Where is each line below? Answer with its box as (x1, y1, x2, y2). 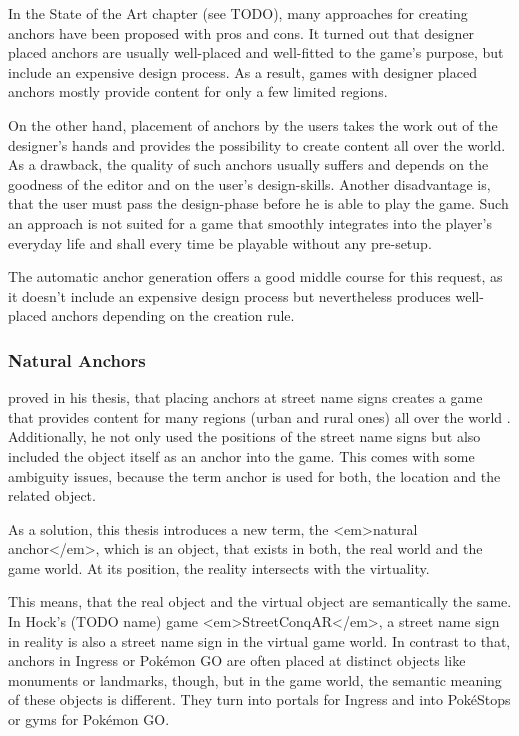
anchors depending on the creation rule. (51, 305, 295, 326)
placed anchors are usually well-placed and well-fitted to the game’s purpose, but (8, 42, 504, 63)
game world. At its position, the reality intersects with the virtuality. (8, 557, 430, 578)
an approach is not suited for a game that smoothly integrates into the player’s (8, 212, 492, 233)
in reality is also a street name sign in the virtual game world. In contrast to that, (8, 630, 511, 651)
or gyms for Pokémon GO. (8, 709, 170, 730)
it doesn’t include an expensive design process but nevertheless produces (8, 285, 451, 306)
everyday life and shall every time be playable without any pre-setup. (8, 232, 432, 253)
